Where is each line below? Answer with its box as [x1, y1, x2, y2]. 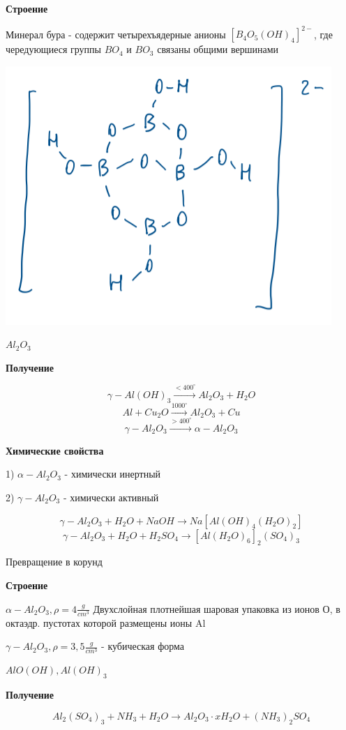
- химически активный [63, 489, 159, 504]
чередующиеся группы [6, 42, 101, 56]
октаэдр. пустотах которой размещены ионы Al [6, 615, 206, 630]
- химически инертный [64, 466, 161, 481]
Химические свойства [6, 443, 104, 457]
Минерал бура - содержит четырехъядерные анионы [6, 26, 226, 41]
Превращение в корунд [6, 554, 103, 569]
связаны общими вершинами [157, 42, 279, 56]
